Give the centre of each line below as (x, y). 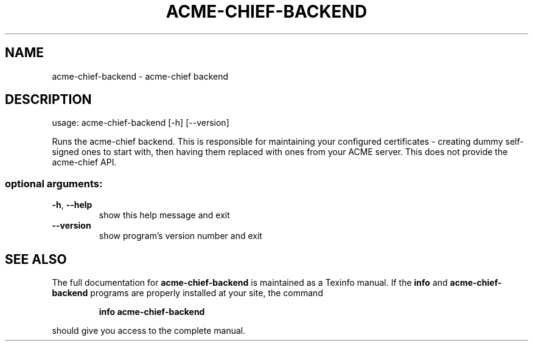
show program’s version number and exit (180, 236)
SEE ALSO (36, 259)
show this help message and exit (164, 215)
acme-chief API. (84, 162)
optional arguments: (54, 183)
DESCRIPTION (48, 100)
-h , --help (72, 205)
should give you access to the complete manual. (149, 331)
